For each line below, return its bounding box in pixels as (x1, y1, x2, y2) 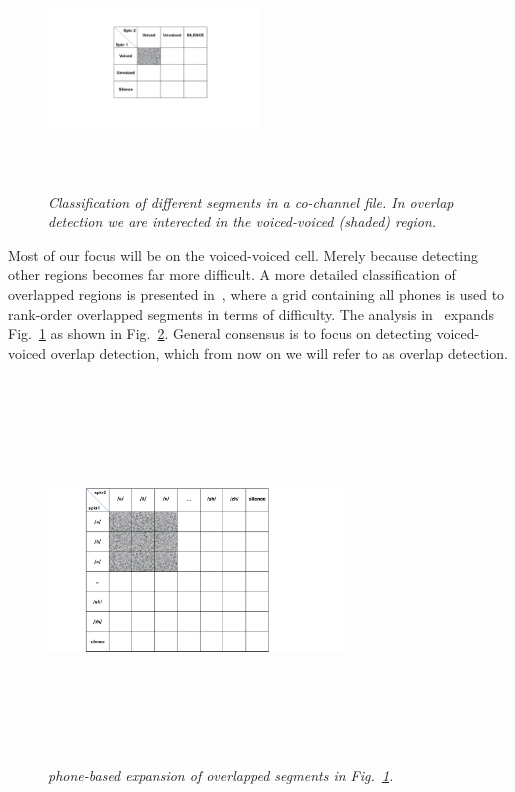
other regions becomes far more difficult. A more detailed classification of (8, 264, 456, 285)
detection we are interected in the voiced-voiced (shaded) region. (48, 211, 437, 232)
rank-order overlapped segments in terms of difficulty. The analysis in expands (8, 303, 494, 324)
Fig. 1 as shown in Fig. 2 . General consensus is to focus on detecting (8, 323, 432, 344)
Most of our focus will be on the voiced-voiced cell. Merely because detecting (8, 244, 479, 265)
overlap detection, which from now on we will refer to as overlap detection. (50, 342, 508, 363)
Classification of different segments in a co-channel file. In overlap (48, 191, 454, 212)
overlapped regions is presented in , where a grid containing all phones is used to (8, 283, 505, 304)
